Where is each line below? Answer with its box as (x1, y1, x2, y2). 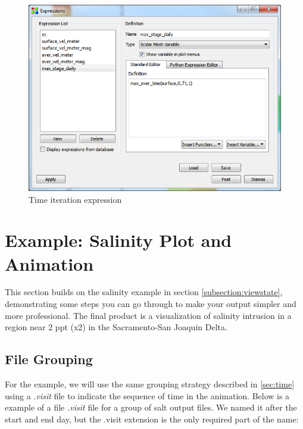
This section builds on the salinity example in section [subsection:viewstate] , (5, 286, 283, 298)
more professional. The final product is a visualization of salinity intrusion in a (5, 309, 292, 321)
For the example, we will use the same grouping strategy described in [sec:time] (5, 378, 295, 390)
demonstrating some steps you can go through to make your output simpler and (5, 298, 296, 310)
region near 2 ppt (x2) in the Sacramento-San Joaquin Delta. (5, 321, 227, 333)
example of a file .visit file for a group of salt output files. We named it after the (5, 401, 297, 414)
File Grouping (5, 350, 93, 368)
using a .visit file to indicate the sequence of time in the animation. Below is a (5, 389, 290, 402)
